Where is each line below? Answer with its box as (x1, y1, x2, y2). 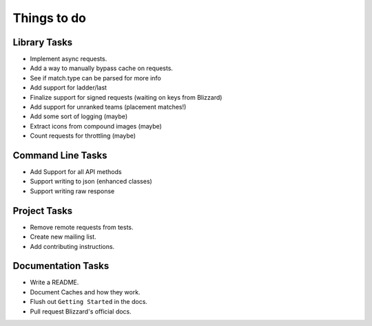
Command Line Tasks (12, 150, 107, 161)
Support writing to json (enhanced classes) (30, 177, 153, 186)
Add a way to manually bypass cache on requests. (30, 64, 174, 72)
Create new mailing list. (30, 232, 96, 241)
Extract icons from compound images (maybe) (30, 122, 162, 130)
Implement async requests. (30, 55, 107, 63)
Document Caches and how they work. (30, 287, 141, 296)
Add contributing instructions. (30, 242, 115, 250)
